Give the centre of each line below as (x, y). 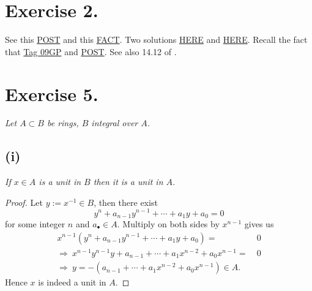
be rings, (63, 123)
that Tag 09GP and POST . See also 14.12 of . (91, 51)
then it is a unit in (128, 182)
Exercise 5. (52, 93)
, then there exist (126, 202)
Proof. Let (24, 202)
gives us (259, 223)
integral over (115, 123)
